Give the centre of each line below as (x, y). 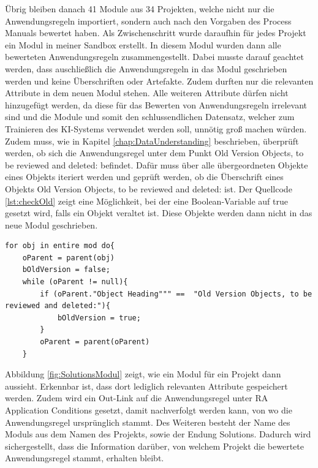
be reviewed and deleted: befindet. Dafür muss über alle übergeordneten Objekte (157, 164)
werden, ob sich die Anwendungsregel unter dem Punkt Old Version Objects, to (154, 153)
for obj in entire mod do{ (60, 246)
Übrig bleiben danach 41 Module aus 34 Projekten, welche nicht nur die (140, 9)
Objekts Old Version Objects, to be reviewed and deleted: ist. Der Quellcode (149, 188)
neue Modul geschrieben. (51, 225)
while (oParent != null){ (75, 282)
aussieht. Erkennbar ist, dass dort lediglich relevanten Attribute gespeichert (146, 386)
